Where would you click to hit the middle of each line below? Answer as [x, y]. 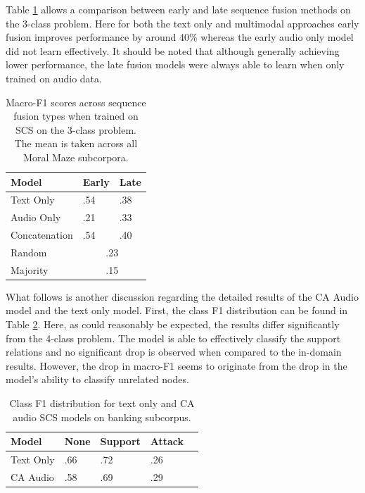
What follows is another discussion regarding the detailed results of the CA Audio [182, 296]
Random [29, 252]
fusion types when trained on [76, 116]
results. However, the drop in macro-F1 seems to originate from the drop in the [177, 365]
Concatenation [42, 235]
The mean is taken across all [76, 143]
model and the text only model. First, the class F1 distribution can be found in [177, 310]
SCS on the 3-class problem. [76, 129]
